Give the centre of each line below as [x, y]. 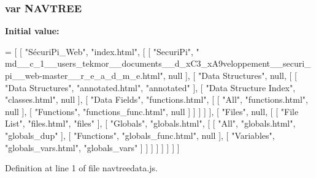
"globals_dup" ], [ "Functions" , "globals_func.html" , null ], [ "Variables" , [140, 135]
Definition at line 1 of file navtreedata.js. [81, 168]
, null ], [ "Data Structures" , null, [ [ [230, 75]
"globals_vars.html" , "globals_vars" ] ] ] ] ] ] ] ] [92, 147]
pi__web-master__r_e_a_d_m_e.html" [84, 75]
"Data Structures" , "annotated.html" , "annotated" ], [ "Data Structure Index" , [150, 87]
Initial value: [32, 31]
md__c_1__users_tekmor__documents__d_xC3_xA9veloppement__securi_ [158, 63]
